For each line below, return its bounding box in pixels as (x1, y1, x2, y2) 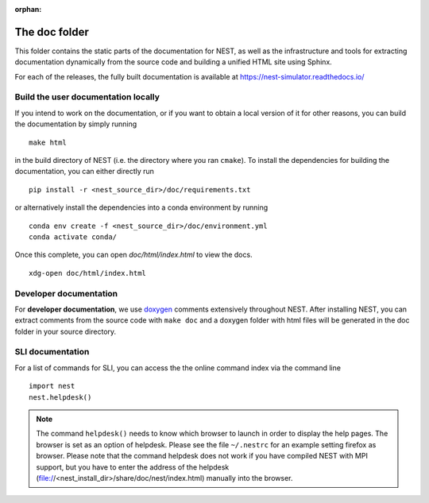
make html (29, 137, 67, 147)
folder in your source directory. (14, 327, 117, 336)
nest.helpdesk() (29, 393, 92, 401)
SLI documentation (14, 346, 90, 358)
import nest (29, 381, 75, 391)
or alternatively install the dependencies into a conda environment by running (14, 203, 269, 212)
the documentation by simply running (14, 119, 137, 129)
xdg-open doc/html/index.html (29, 269, 147, 277)
